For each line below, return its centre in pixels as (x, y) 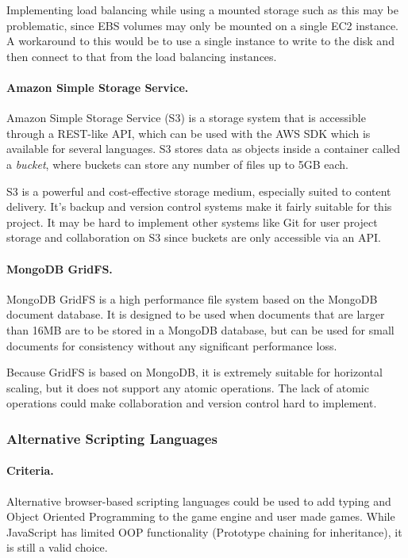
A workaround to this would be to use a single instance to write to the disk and (200, 41)
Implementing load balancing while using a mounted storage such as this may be (202, 10)
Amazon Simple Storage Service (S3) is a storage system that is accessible (186, 118)
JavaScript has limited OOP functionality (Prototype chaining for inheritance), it (204, 531)
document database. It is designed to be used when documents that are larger (196, 314)
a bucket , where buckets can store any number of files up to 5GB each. (177, 164)
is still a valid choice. (57, 547)
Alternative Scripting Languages (112, 438)
